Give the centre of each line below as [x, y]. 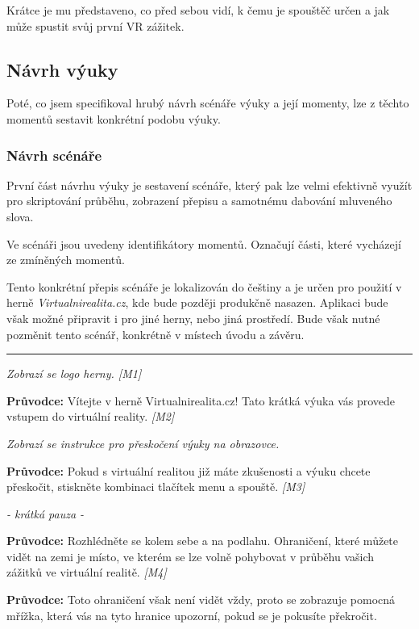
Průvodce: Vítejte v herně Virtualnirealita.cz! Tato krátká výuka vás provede [201, 400]
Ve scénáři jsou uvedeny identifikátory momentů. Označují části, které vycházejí [204, 243]
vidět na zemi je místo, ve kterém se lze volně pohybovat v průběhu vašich [191, 556]
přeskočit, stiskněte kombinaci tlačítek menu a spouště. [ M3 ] [156, 486]
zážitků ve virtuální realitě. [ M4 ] [87, 572]
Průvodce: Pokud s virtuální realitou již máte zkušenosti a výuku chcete [189, 470]
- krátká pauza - [46, 513]
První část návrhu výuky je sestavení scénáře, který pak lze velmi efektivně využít [209, 185]
